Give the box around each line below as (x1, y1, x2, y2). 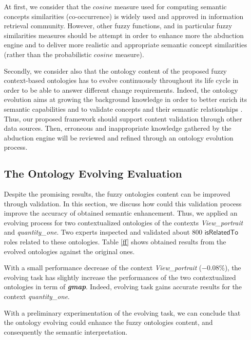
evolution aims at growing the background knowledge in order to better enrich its (4, 94, 247, 104)
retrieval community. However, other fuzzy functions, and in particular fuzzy (4, 20, 232, 31)
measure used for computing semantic (114, 1, 227, 11)
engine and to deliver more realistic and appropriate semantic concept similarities (4, 40, 247, 50)
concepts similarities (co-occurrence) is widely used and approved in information (4, 11, 244, 21)
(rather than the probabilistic (4, 49, 92, 59)
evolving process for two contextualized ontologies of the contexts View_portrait (4, 217, 243, 227)
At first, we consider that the (4, 1, 91, 11)
